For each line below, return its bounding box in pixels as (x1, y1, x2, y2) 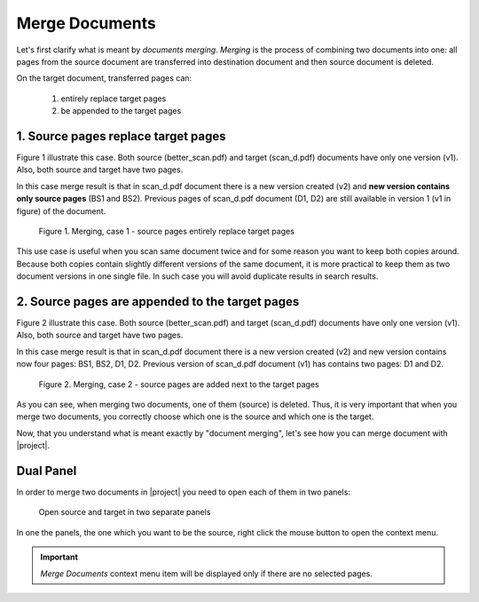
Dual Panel (16, 463, 77, 479)
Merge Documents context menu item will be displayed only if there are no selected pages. (40, 568, 373, 579)
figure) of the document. (16, 205, 106, 217)
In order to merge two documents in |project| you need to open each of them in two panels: (16, 487, 350, 497)
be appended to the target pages (60, 106, 182, 116)
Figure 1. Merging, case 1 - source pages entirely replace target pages (38, 226, 294, 236)
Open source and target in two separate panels (38, 507, 211, 518)
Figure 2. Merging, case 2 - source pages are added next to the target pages (38, 378, 319, 390)
